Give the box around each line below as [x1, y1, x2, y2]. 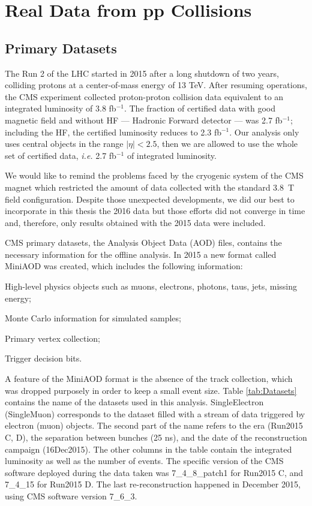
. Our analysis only [229, 125, 299, 138]
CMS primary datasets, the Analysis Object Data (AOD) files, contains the [5, 236, 282, 249]
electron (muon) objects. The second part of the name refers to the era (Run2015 [5, 419, 303, 432]
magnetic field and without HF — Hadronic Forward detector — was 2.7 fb [5, 113, 283, 126]
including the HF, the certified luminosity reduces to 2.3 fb [5, 125, 221, 138]
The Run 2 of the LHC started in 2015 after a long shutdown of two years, [5, 67, 279, 79]
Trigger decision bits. [5, 352, 82, 365]
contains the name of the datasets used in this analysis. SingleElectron [5, 396, 264, 408]
